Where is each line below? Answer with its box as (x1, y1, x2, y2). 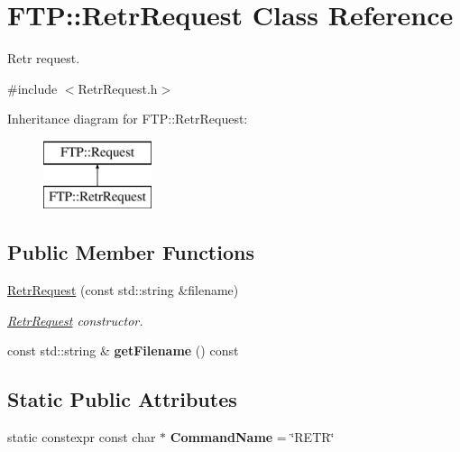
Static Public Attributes (7, 385, 237, 413)
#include (7, 78, 58, 97)
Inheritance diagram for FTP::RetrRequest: (7, 109, 248, 128)
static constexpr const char (7, 428, 156, 447)
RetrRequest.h (78, 78, 158, 97)
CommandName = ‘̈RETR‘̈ (170, 428, 335, 447)
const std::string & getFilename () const (7, 341, 239, 360)
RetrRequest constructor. (7, 310, 143, 329)
